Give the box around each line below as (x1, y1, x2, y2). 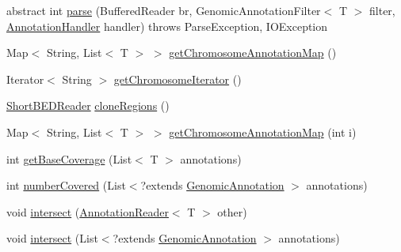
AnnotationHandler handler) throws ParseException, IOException (6, 17, 328, 34)
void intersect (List (6, 230, 98, 246)
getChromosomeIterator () (113, 70, 242, 87)
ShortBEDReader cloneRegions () (6, 97, 170, 114)
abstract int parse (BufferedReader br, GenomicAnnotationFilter (6, 2, 321, 18)
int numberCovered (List (6, 177, 126, 194)
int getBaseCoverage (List (6, 150, 132, 167)
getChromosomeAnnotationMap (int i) (169, 123, 357, 140)
